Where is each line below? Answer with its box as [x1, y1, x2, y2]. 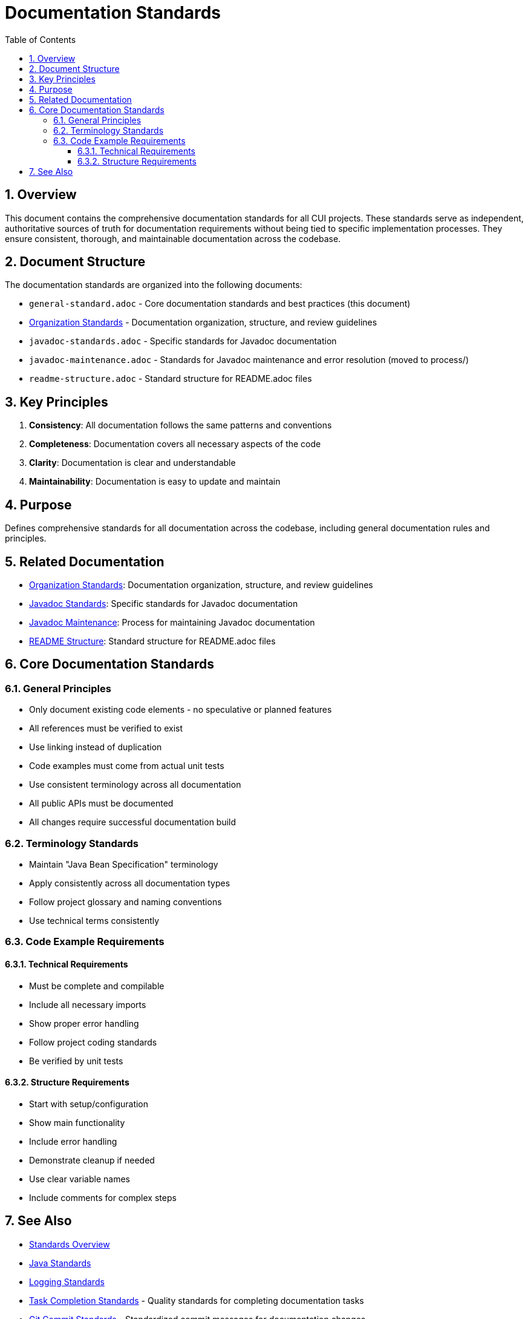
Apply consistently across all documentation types [29, 877, 230, 888]
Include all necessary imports [29, 999, 146, 1010]
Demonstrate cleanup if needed [29, 1154, 155, 1165]
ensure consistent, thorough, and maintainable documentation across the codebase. [5, 233, 341, 244]
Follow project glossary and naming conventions [29, 896, 222, 907]
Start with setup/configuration [29, 1098, 149, 1109]
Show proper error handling [29, 1018, 139, 1029]
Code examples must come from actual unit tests [29, 761, 224, 771]
